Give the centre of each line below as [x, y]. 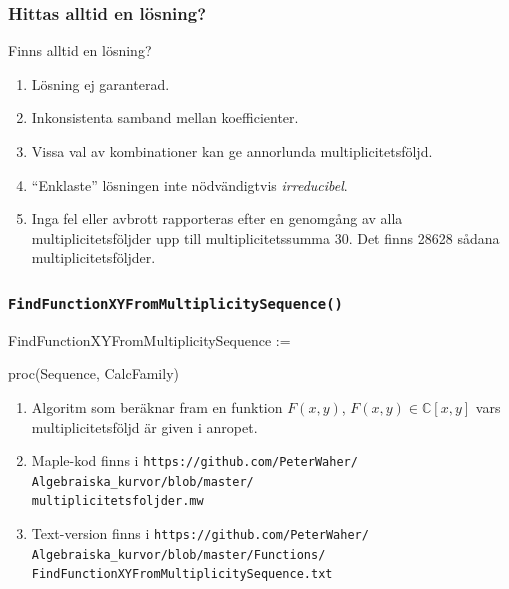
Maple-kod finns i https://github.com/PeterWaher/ [194, 460]
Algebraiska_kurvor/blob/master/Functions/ [178, 554]
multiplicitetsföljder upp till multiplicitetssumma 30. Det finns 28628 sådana [265, 237]
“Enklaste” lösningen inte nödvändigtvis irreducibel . [189, 184]
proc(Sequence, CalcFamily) [93, 373]
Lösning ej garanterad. [100, 83]
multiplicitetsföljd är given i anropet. [144, 426]
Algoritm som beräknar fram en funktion [157, 406]
